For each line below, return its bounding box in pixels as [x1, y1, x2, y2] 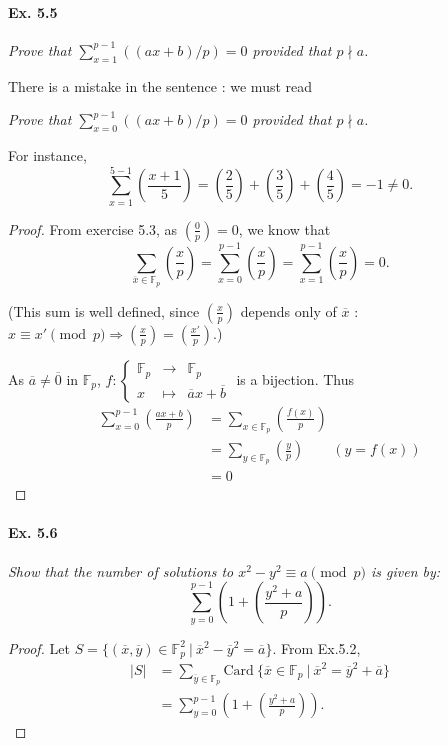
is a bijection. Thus [236, 368, 354, 389]
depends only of [240, 300, 337, 321]
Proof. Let [8, 637, 70, 658]
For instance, [8, 144, 87, 165]
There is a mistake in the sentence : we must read [8, 75, 313, 96]
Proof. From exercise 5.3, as [8, 218, 178, 239]
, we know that [238, 218, 331, 239]
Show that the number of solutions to [8, 560, 234, 581]
